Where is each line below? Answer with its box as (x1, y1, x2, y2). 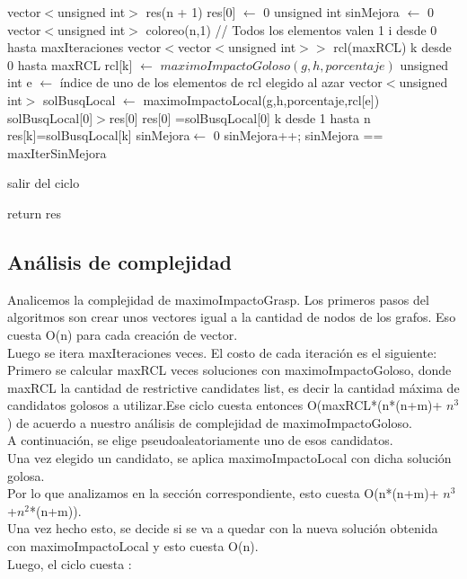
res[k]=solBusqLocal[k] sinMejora (7, 126, 190, 145)
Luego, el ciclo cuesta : (7, 554, 132, 573)
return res (7, 203, 62, 222)
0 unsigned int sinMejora (263, 3, 400, 21)
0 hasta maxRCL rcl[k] (7, 55, 133, 74)
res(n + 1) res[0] (145, 3, 236, 21)
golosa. (7, 466, 45, 485)
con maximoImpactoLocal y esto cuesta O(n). (7, 537, 259, 556)
